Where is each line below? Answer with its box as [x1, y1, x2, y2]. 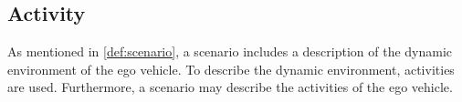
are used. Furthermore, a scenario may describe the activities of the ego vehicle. [7, 77, 453, 97]
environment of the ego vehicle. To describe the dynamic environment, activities [7, 59, 455, 78]
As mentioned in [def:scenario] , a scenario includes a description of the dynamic [7, 42, 453, 61]
